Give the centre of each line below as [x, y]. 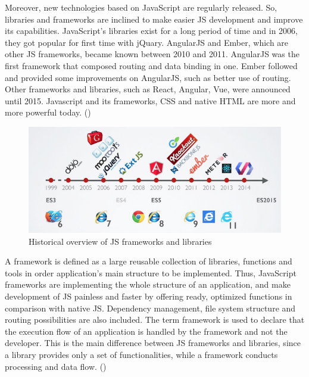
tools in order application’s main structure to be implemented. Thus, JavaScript [151, 272]
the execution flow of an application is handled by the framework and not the [146, 331]
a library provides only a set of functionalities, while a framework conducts [141, 354]
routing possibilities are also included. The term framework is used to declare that [155, 320]
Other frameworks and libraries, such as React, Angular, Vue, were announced [148, 89]
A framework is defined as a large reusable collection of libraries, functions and [149, 261]
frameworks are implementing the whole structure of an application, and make [148, 284]
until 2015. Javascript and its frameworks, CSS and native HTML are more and [150, 100]
